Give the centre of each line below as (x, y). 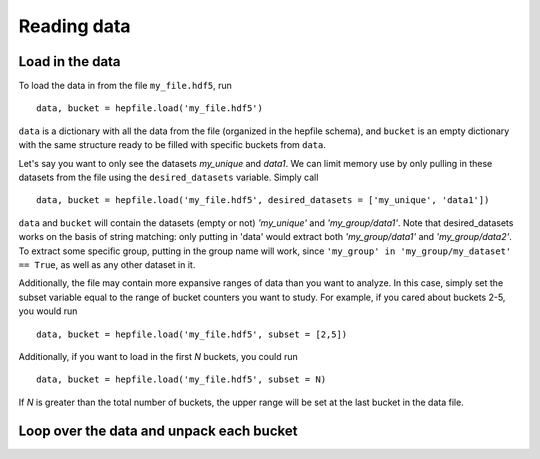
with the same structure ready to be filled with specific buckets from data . (172, 145)
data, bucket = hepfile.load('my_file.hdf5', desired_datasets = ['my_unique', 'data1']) (263, 200)
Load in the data (69, 61)
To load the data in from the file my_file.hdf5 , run (125, 86)
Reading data (74, 26)
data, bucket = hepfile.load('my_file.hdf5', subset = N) (181, 379)
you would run (48, 311)
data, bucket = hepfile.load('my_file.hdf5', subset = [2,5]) (192, 334)
